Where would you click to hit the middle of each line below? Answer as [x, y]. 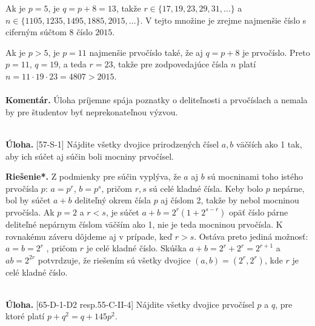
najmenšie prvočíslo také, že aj [146, 52]
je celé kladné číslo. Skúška [136, 248]
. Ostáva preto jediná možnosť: [251, 236]
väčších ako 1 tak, [269, 144]
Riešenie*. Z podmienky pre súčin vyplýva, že [93, 176]
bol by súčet [28, 200]
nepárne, [289, 188]
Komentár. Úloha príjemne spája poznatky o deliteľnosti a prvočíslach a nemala [157, 100]
